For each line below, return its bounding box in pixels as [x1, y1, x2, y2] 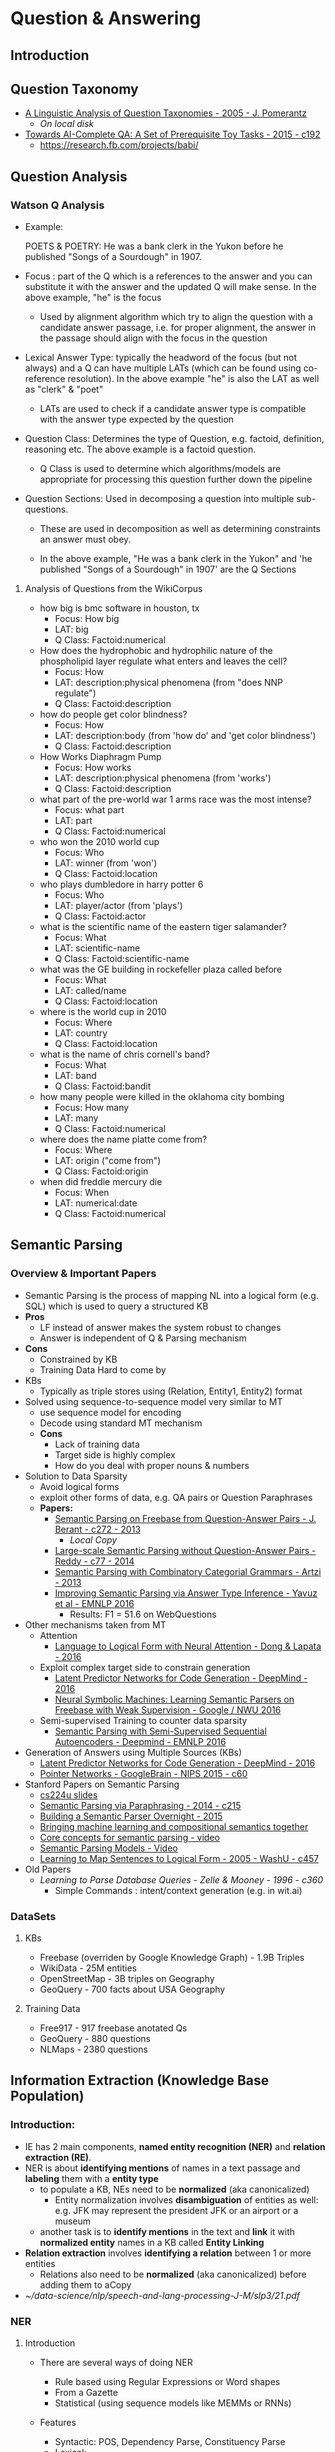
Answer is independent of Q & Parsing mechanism [39, 1332, 247, 1344]
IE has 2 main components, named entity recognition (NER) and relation [24, 2140, 326, 2152]
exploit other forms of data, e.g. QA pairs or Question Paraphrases [39, 1491, 313, 1503]
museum [54, 2215, 92, 2227]
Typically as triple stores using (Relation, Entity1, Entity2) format [39, 1385, 303, 1397]
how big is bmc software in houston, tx [39, 602, 200, 614]
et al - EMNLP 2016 [54, 1597, 135, 1609]
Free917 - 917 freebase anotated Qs [39, 2022, 188, 2034]
